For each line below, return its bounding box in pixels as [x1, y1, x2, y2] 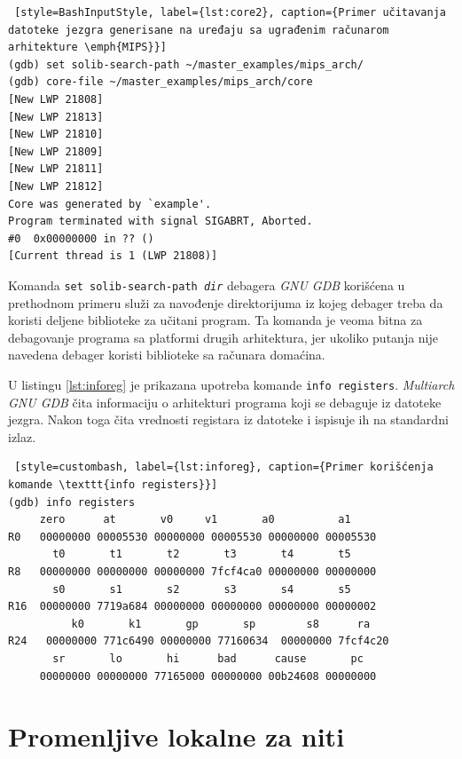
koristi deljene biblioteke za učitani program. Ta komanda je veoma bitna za [8, 311, 423, 329]
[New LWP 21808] [8, 92, 104, 106]
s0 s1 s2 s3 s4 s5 [52, 582, 351, 596]
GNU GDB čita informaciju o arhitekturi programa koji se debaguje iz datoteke [8, 392, 442, 411]
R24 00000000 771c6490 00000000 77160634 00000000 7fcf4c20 [8, 635, 389, 648]
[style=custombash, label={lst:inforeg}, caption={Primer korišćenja [14, 461, 434, 474]
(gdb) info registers [8, 495, 136, 509]
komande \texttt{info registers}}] [8, 478, 218, 491]
